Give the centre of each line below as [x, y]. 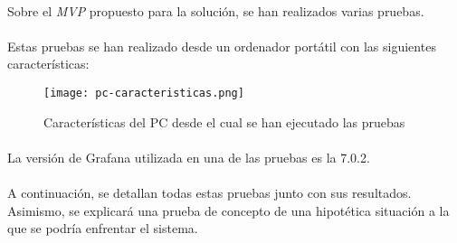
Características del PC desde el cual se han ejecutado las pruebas [224, 121]
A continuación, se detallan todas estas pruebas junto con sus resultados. [209, 192]
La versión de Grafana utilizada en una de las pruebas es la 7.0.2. [189, 157]
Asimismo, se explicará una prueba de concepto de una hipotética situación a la [228, 210]
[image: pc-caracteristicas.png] [144, 93]
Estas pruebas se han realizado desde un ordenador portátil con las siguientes [222, 46]
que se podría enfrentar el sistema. [103, 228]
